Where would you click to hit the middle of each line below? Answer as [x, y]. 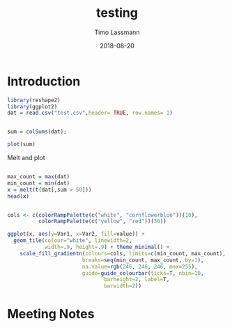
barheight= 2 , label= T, [137, 280]
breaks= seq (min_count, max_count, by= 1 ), [143, 260]
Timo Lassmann [117, 32]
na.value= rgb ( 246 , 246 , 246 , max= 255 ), [140, 266]
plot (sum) [22, 145]
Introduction [44, 81]
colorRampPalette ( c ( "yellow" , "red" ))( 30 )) [102, 222]
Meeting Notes [51, 314]
